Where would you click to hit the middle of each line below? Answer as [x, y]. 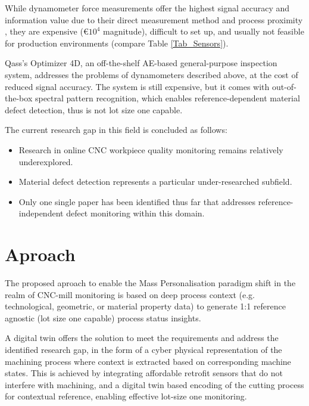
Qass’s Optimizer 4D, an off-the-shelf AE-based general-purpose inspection [141, 63]
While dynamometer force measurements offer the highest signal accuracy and [147, 8]
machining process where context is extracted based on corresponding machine [148, 361]
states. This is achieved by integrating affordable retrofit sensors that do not [144, 373]
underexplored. [46, 161]
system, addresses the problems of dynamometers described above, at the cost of [152, 74]
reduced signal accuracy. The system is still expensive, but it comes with [137, 86]
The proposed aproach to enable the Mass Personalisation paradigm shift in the [150, 283]
